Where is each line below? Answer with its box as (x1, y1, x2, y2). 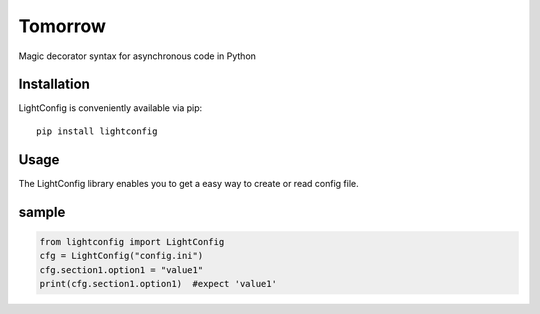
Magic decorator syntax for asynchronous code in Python (18, 50, 257, 62)
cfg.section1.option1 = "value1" (39, 264, 204, 275)
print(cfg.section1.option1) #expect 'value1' (39, 278, 277, 289)
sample (18, 203, 66, 220)
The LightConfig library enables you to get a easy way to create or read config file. (18, 177, 359, 189)
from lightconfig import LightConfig (39, 236, 225, 247)
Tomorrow (18, 15, 107, 37)
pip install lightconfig (36, 125, 158, 137)
